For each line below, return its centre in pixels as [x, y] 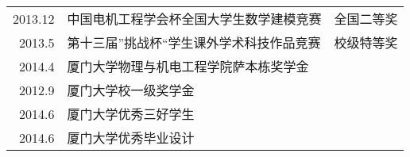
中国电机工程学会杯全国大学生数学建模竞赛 [194, 19]
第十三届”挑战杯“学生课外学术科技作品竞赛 [194, 42]
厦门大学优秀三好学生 [131, 114]
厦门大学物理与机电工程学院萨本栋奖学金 [188, 66]
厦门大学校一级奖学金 [131, 90]
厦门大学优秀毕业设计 [131, 138]
